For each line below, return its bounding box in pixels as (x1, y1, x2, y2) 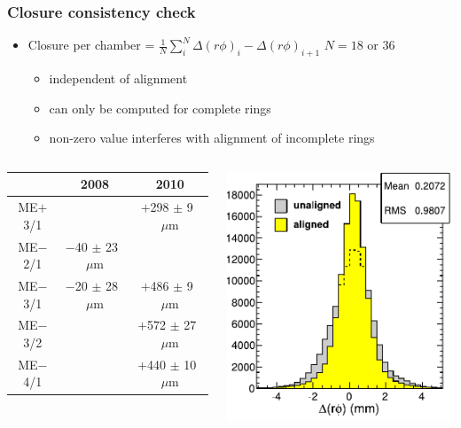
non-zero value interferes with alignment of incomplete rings (49, 128, 375, 147)
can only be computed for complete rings (49, 98, 271, 117)
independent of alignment (49, 69, 188, 88)
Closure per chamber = (27, 35, 155, 54)
